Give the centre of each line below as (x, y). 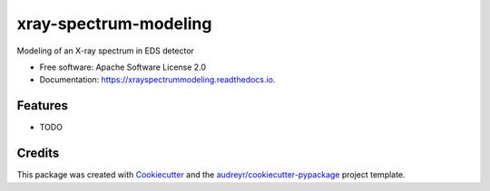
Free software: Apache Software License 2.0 (123, 67)
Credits (38, 153)
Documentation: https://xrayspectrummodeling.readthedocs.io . (157, 80)
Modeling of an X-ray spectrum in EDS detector (106, 51)
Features (42, 105)
